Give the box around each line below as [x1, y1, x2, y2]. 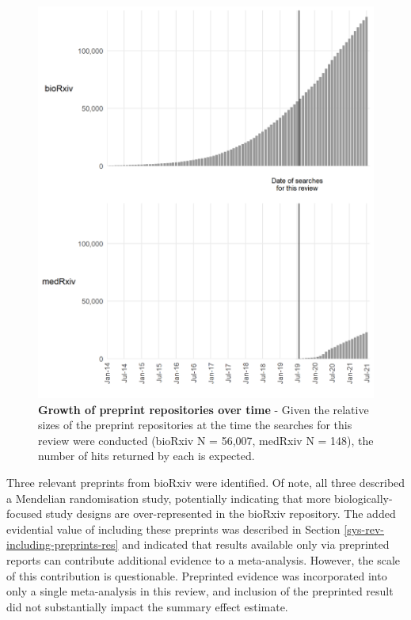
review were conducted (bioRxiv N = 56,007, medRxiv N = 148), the [38, 432, 374, 448]
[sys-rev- [344, 520, 385, 537]
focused [6, 505, 43, 522]
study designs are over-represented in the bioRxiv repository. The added [45, 505, 396, 522]
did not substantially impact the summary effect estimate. [6, 598, 288, 614]
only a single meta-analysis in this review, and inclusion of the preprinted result [6, 583, 394, 599]
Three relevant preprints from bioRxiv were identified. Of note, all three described [6, 474, 405, 491]
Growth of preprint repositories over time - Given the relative [38, 401, 369, 417]
